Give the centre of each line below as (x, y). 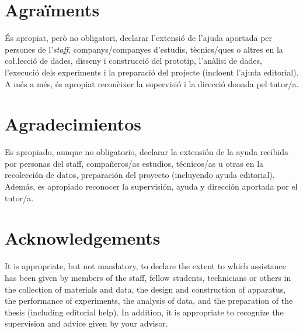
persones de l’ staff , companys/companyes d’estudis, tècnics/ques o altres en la (144, 49)
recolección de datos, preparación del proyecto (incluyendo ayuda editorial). (140, 175)
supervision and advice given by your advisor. (86, 323)
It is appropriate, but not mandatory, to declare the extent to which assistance (145, 266)
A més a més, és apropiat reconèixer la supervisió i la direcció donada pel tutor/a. (152, 83)
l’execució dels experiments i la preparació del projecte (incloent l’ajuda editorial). (152, 72)
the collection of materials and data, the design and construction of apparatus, (145, 289)
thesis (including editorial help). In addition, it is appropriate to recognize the (144, 312)
